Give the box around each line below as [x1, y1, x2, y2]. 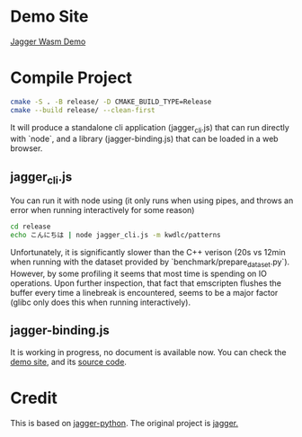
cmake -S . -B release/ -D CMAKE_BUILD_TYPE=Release [10, 97, 212, 106]
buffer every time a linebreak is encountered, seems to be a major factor [10, 287, 279, 298]
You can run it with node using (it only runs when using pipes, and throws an [10, 195, 294, 206]
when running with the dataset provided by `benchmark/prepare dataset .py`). [10, 256, 290, 269]
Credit [10, 388, 58, 408]
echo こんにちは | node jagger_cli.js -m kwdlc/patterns [10, 231, 221, 240]
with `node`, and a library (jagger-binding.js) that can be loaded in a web [10, 133, 279, 145]
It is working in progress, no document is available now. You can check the [10, 346, 287, 357]
